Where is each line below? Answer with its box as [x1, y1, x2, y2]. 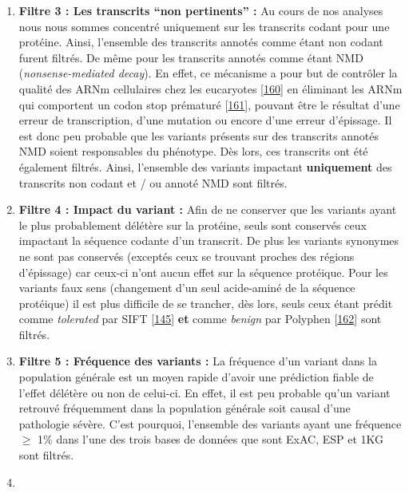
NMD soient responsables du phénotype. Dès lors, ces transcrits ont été [18, 143, 368, 160]
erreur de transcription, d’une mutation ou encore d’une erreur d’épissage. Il [18, 112, 392, 128]
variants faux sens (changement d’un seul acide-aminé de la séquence [18, 279, 355, 296]
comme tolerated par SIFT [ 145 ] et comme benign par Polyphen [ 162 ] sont [18, 310, 382, 327]
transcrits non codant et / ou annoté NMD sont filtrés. [18, 174, 288, 191]
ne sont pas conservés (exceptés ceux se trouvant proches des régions [18, 247, 355, 264]
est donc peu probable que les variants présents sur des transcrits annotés [18, 127, 379, 144]
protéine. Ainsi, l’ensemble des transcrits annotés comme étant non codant [18, 34, 383, 50]
